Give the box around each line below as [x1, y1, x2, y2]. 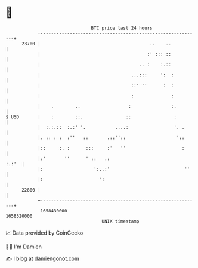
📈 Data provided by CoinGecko [5, 229, 83, 236]
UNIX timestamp [101, 218, 140, 224]
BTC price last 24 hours [91, 25, 153, 31]
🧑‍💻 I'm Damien [5, 243, 42, 250]
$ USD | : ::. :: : [5, 113, 177, 120]
